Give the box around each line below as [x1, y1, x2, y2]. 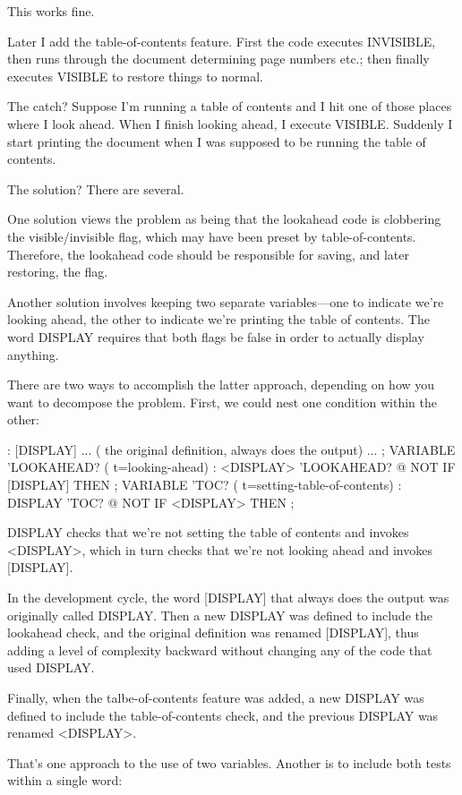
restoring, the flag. [7, 262, 108, 281]
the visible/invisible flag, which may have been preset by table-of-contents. [7, 227, 416, 245]
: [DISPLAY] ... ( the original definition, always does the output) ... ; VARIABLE [7, 440, 456, 458]
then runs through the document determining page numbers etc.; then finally [7, 49, 430, 68]
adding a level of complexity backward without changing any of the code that [7, 640, 432, 659]
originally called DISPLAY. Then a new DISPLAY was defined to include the [7, 605, 432, 624]
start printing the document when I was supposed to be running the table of [7, 132, 426, 150]
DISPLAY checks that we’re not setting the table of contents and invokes [7, 523, 409, 542]
